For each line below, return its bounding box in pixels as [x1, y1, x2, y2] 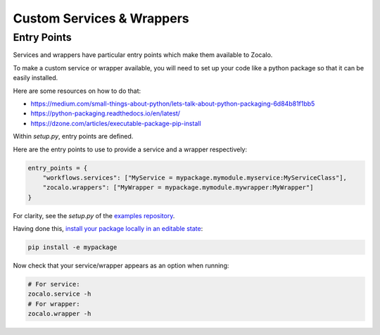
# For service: [27, 280, 80, 288]
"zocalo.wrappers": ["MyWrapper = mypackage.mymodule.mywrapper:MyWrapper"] [42, 184, 314, 191]
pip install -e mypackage [27, 244, 118, 251]
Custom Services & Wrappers [13, 11, 189, 26]
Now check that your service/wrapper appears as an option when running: [13, 261, 229, 270]
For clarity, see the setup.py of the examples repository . [13, 211, 175, 220]
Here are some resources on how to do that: [13, 87, 141, 95]
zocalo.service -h [27, 290, 91, 298]
